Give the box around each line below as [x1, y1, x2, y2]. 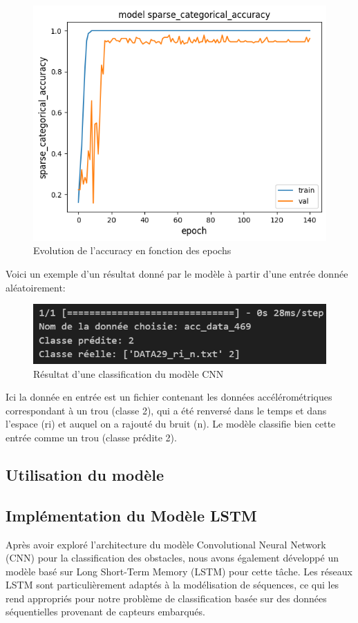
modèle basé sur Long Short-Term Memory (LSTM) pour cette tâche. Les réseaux [6, 564, 352, 578]
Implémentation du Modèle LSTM [6, 504, 257, 526]
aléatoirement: [6, 280, 66, 294]
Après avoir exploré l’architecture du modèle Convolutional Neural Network [6, 537, 326, 551]
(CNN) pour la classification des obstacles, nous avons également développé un [6, 550, 339, 565]
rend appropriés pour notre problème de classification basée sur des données [6, 591, 327, 605]
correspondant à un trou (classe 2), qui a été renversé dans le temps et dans [6, 403, 327, 417]
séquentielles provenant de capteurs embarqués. [6, 604, 205, 619]
